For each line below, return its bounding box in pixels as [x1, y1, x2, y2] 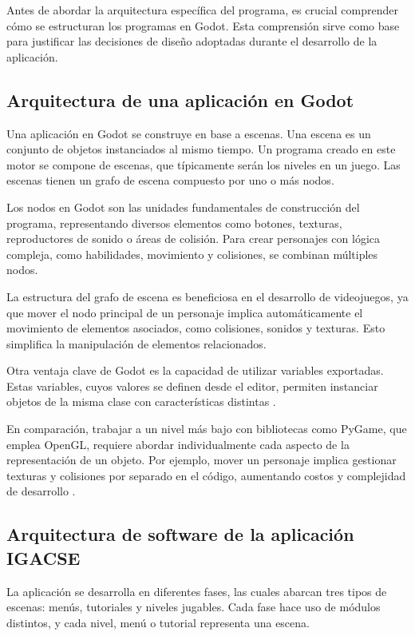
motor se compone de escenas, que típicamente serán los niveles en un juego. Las [6, 156, 401, 173]
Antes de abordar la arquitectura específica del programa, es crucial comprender [6, 2, 398, 18]
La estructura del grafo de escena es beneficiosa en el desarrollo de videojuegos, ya [6, 288, 409, 304]
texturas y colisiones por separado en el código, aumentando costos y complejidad [6, 467, 406, 483]
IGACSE [6, 545, 81, 570]
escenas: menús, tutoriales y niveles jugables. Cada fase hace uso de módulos [6, 598, 381, 615]
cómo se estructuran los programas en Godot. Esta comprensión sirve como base [6, 17, 400, 34]
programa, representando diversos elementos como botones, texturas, [6, 214, 342, 231]
